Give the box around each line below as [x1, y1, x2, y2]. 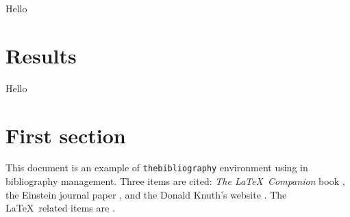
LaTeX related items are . [5, 201, 115, 215]
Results [5, 41, 77, 69]
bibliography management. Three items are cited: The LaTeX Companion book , [5, 174, 345, 188]
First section [5, 121, 126, 149]
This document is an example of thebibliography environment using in [5, 160, 308, 175]
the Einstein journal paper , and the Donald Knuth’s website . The [5, 187, 287, 201]
